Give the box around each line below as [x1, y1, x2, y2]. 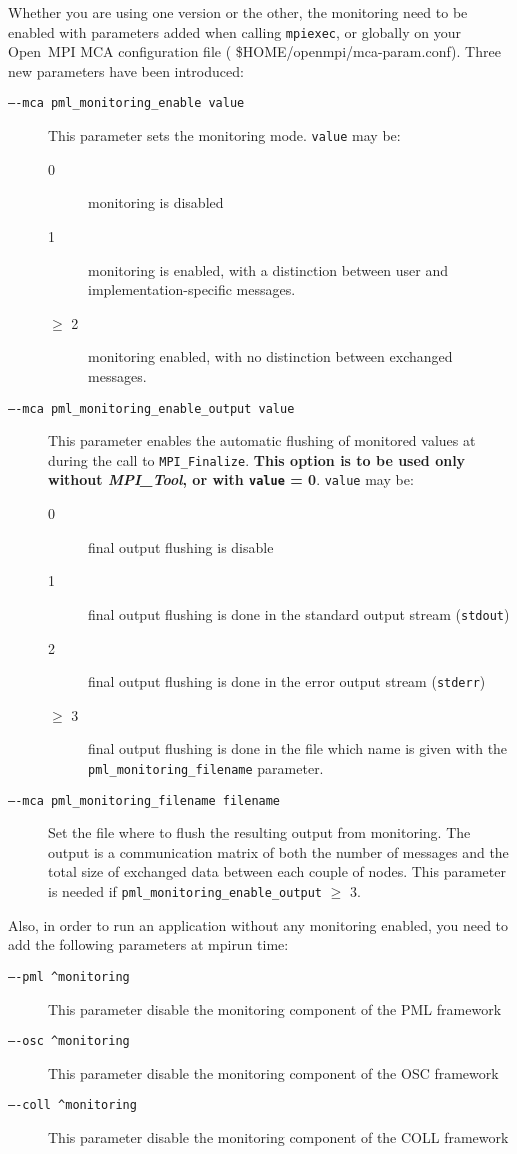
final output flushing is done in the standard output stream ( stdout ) [88, 603, 510, 624]
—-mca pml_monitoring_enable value [8, 96, 245, 111]
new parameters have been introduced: [8, 60, 244, 81]
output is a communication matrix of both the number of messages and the [48, 841, 509, 862]
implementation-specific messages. [88, 279, 296, 300]
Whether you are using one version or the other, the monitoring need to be [8, 2, 468, 22]
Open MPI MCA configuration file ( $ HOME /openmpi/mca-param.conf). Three [8, 41, 501, 62]
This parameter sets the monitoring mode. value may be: [48, 125, 401, 146]
